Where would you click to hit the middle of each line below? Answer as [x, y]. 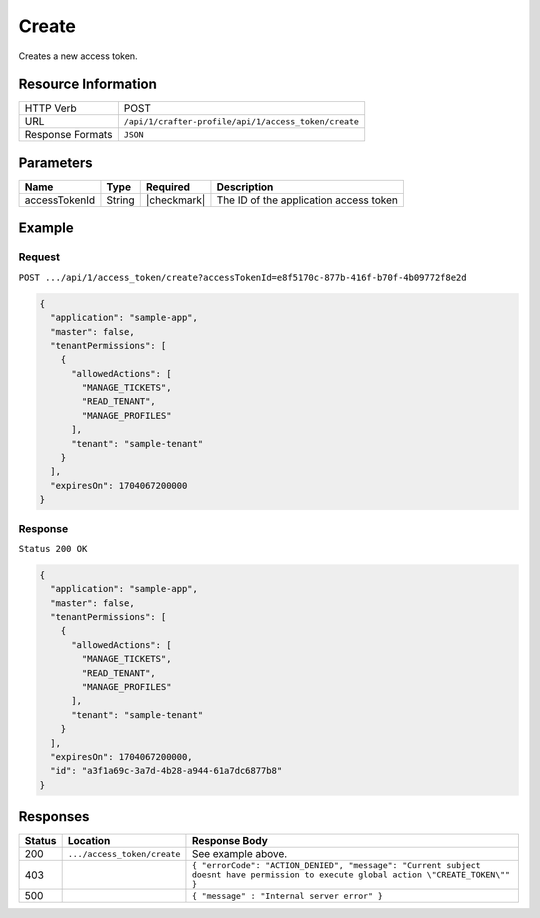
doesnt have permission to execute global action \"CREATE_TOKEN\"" [350, 875]
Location [89, 841]
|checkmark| [175, 200]
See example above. [239, 854]
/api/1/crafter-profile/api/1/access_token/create [241, 121]
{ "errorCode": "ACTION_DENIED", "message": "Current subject [336, 865]
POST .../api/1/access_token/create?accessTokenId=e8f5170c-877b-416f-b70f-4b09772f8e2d [242, 277]
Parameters [55, 162]
